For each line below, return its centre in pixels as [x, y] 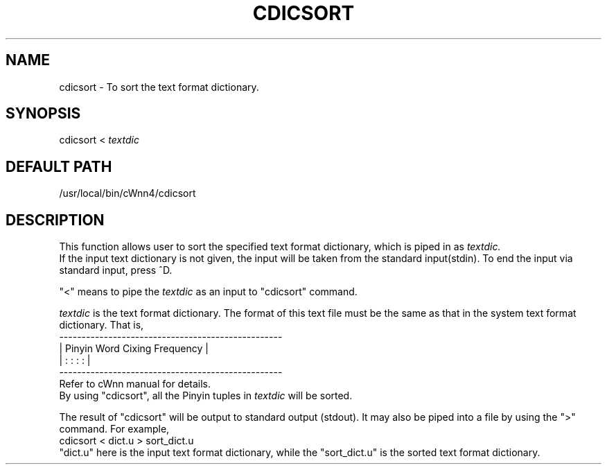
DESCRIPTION [55, 220]
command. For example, [114, 429]
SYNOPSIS [43, 114]
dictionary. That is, [102, 325]
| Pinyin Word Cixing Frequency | [134, 349]
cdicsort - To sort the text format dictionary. [159, 87]
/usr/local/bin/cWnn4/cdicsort [127, 193]
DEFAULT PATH [59, 166]
